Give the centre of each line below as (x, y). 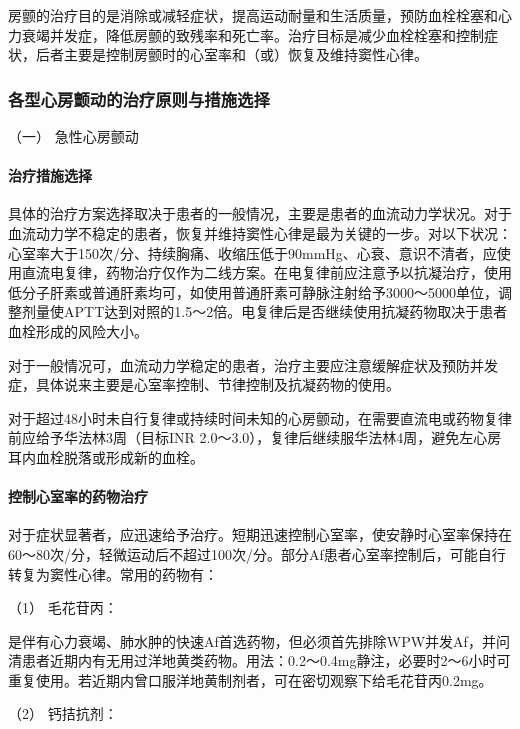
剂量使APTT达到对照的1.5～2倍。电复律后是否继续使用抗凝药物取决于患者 (264, 311)
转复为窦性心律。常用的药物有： (113, 573)
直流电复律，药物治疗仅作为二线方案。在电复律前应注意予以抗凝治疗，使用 (266, 272)
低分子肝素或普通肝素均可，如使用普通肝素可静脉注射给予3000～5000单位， (253, 291)
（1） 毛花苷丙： (63, 607)
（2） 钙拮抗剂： (63, 713)
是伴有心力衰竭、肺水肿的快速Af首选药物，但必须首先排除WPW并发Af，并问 (259, 640)
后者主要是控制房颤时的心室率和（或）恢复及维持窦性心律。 (231, 54)
